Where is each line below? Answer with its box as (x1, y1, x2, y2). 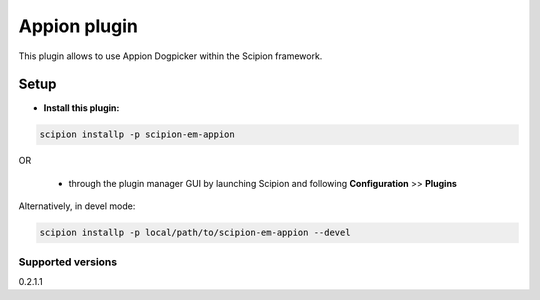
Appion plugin (18, 15, 139, 37)
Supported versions (18, 255, 118, 269)
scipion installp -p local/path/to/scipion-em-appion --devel (39, 227, 351, 239)
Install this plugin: (43, 102, 120, 114)
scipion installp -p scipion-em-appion (39, 129, 235, 140)
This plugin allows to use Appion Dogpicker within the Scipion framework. (18, 50, 323, 62)
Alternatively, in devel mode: (18, 200, 136, 212)
